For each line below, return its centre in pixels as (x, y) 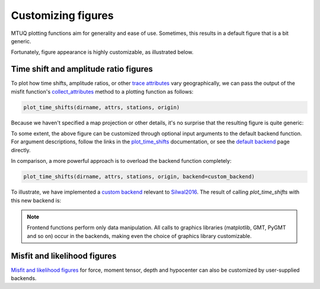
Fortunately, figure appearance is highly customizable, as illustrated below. (102, 52)
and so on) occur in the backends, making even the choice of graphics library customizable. (139, 236)
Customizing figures (62, 15)
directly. (21, 150)
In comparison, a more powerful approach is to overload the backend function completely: (121, 161)
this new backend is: (36, 200)
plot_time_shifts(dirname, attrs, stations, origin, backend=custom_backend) (139, 177)
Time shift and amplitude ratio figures (82, 69)
